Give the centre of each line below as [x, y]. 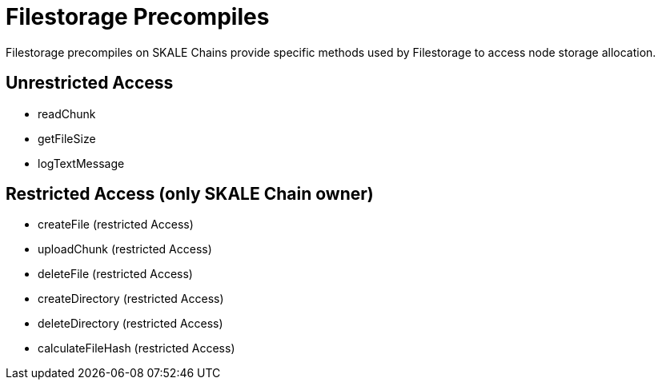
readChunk [67, 113]
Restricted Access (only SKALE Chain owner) [190, 194]
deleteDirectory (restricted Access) [130, 324]
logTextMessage [81, 163]
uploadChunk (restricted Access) [125, 249]
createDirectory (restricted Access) [131, 299]
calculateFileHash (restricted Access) [136, 348]
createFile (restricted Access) [116, 225]
